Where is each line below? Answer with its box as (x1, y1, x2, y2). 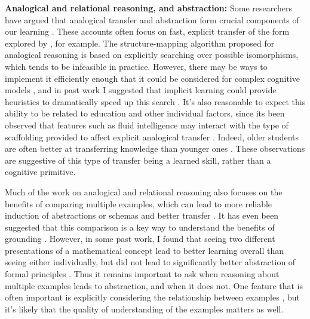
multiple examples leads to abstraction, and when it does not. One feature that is (5, 279, 303, 292)
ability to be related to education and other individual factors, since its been (5, 107, 285, 119)
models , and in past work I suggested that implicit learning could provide (5, 84, 277, 96)
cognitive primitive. (5, 165, 76, 178)
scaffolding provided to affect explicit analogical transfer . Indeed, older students (5, 130, 299, 143)
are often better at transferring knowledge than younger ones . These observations (5, 142, 305, 155)
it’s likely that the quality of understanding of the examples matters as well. (5, 302, 284, 315)
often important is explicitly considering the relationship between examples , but (5, 291, 300, 303)
